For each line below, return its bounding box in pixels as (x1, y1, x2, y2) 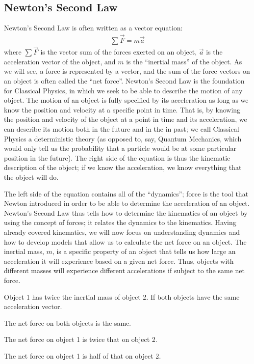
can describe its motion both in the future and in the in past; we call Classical (4, 124, 239, 134)
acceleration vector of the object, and (4, 56, 116, 66)
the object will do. (4, 171, 59, 182)
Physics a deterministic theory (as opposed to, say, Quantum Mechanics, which (4, 133, 242, 143)
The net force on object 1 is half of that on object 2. (4, 350, 161, 361)
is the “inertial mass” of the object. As (126, 56, 242, 66)
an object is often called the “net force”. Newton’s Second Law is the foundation (4, 76, 245, 86)
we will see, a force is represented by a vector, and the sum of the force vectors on (4, 66, 250, 76)
